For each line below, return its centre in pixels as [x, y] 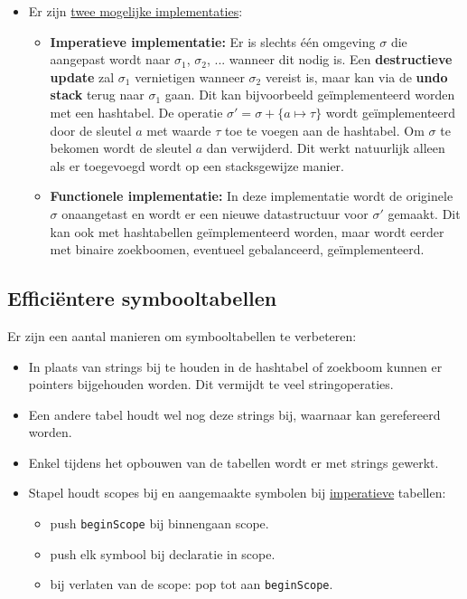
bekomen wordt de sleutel [121, 148]
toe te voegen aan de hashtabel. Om [324, 130]
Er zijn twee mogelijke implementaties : [135, 11]
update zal [82, 76]
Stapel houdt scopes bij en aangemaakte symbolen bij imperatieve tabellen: [237, 493]
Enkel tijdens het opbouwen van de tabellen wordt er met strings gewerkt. [233, 462]
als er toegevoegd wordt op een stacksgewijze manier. [197, 165]
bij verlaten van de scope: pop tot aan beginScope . [191, 584]
